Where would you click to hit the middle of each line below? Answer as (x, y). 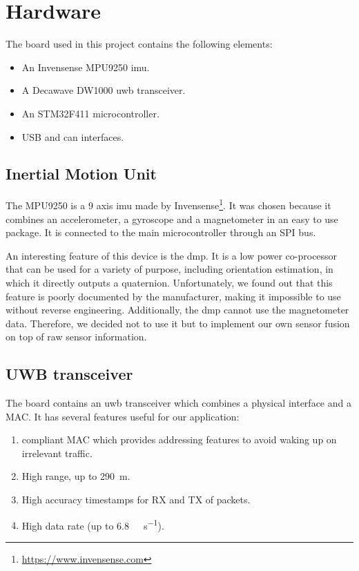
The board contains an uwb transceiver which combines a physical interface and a (178, 403)
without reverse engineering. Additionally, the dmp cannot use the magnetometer (177, 310)
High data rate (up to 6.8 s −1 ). (93, 524)
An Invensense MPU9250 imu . (86, 67)
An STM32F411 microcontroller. (90, 113)
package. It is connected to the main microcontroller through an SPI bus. (161, 232)
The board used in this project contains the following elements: (139, 44)
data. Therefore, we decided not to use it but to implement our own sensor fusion (178, 323)
